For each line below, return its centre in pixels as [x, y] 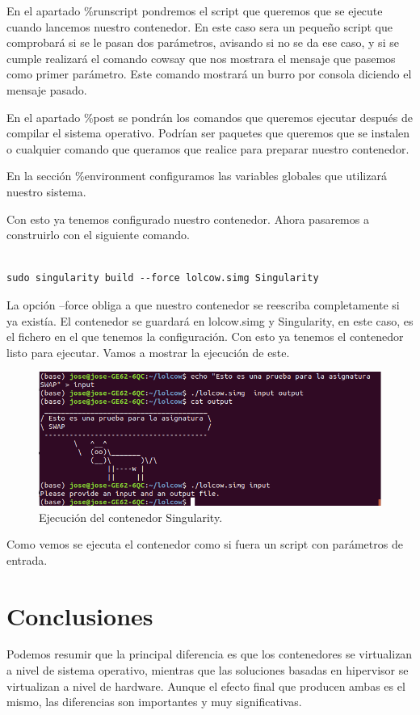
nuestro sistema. [46, 191]
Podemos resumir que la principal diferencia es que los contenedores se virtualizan [210, 654]
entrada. [27, 559]
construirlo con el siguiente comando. [98, 235]
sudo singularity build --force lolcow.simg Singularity [163, 278]
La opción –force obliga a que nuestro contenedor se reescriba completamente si [203, 304]
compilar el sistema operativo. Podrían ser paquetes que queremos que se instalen [208, 133]
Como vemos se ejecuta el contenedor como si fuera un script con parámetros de [205, 544]
